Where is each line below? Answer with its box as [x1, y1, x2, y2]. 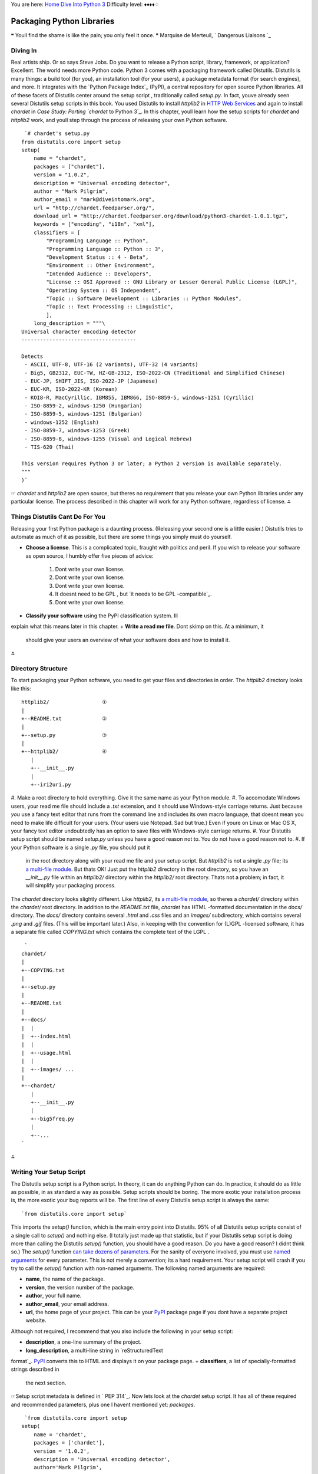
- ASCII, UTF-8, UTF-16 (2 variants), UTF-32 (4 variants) [24, 361, 198, 368]
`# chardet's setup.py [24, 130, 90, 137]
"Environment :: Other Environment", [46, 262, 155, 269]
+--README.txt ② [21, 715, 107, 722]
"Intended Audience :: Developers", [46, 270, 153, 277]
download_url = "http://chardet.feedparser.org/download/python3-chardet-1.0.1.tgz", [33, 213, 289, 219]
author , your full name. [25, 1292, 82, 1299]
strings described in [11, 1366, 59, 1373]
